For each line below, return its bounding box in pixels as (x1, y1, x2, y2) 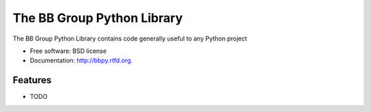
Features (12, 74, 52, 86)
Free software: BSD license (30, 47, 106, 55)
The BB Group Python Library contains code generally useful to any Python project (12, 34, 247, 43)
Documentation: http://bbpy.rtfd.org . (30, 56, 133, 65)
